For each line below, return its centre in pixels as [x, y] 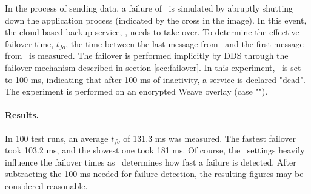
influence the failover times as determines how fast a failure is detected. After [151, 162]
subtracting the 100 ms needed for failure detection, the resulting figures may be [154, 174]
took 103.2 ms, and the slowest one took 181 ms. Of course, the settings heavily [155, 150]
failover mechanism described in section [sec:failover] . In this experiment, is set [153, 67]
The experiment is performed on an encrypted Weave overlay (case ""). [136, 91]
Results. [22, 115]
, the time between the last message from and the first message [185, 43]
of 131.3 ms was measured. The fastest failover [209, 138]
